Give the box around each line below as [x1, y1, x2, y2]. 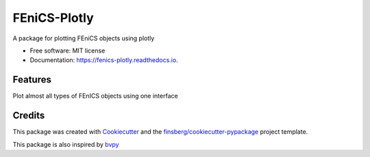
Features [12, 74, 51, 85]
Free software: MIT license [29, 46, 106, 55]
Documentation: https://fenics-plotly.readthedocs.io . [29, 56, 178, 64]
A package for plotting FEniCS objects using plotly [12, 34, 155, 42]
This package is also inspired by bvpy [12, 140, 119, 148]
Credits [12, 110, 45, 122]
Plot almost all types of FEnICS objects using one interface [12, 92, 178, 100]
